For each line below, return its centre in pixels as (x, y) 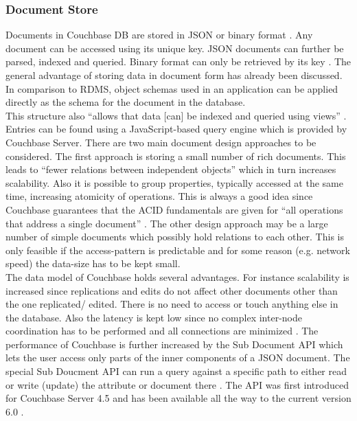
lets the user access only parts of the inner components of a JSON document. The (178, 357)
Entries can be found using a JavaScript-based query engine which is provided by (176, 129)
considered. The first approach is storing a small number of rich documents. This (176, 156)
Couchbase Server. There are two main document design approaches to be (161, 142)
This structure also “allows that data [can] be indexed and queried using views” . (176, 115)
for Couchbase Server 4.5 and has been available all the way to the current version (178, 398)
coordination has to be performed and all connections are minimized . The (162, 331)
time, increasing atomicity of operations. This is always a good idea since (159, 196)
